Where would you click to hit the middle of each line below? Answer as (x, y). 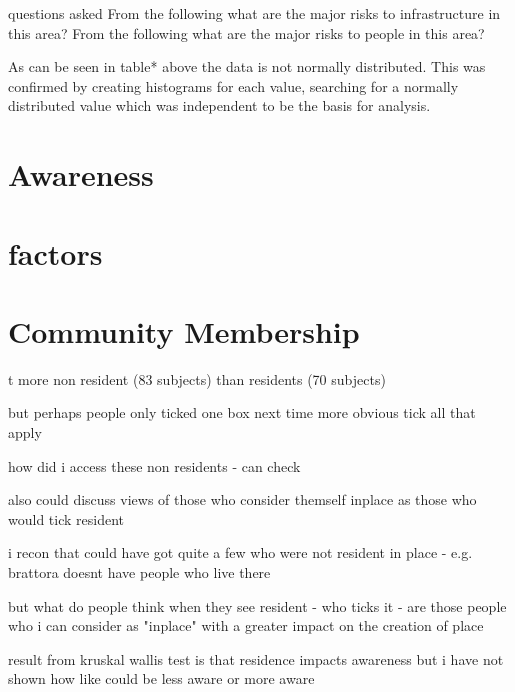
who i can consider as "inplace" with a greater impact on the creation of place (246, 625)
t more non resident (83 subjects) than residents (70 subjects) (197, 378)
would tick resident (66, 518)
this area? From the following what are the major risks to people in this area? (246, 32)
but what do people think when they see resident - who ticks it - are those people (257, 605)
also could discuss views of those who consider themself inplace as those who (242, 499)
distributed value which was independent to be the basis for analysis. (219, 105)
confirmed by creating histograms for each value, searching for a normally (233, 85)
